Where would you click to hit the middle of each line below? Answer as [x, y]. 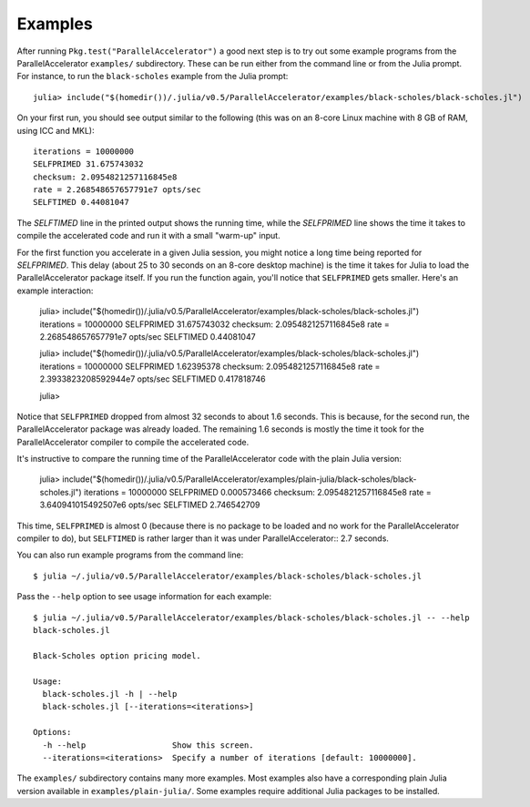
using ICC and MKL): [56, 130]
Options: [52, 732]
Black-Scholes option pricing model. [117, 655]
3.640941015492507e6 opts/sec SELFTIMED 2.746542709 [150, 505]
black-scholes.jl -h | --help [110, 694]
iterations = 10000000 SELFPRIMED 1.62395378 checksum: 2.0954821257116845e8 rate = [210, 366]
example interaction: [55, 291]
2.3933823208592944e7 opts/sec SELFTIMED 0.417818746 [153, 379]
